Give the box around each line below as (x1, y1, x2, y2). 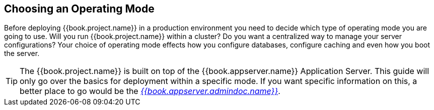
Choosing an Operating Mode (4, 2, 155, 15)
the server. (4, 49, 40, 58)
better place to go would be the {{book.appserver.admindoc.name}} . (20, 86, 280, 96)
